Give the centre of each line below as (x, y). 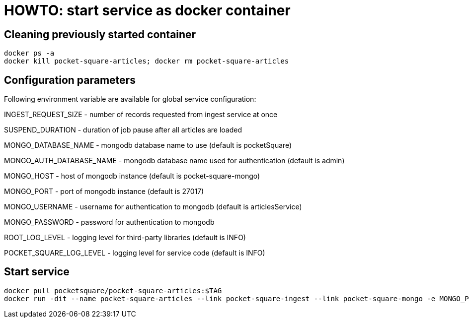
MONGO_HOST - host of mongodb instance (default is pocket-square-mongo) (132, 176)
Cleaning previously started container (100, 34)
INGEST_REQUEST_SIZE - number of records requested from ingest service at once (141, 115)
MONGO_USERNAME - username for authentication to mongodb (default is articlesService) (153, 207)
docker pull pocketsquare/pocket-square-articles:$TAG (113, 290)
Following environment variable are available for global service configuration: (130, 99)
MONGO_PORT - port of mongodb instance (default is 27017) (104, 192)
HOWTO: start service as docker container (147, 10)
